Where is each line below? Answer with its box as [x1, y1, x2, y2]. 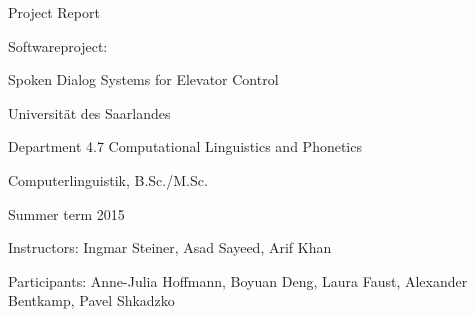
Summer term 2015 [8, 203, 125, 224]
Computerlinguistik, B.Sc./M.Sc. [8, 169, 208, 190]
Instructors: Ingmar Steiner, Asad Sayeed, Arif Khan [8, 237, 332, 258]
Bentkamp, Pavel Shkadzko [8, 290, 175, 311]
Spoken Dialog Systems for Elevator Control [8, 69, 279, 90]
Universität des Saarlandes [8, 102, 171, 123]
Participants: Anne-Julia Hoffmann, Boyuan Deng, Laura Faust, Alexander [8, 270, 468, 291]
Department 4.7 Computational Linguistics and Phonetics [8, 136, 362, 157]
